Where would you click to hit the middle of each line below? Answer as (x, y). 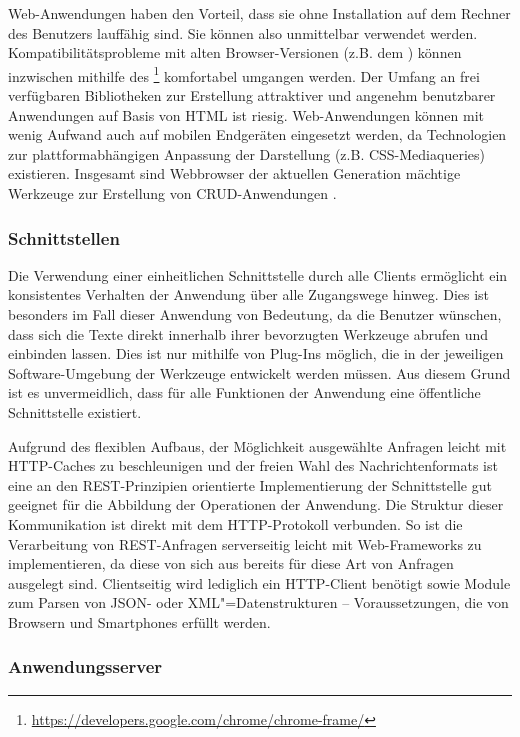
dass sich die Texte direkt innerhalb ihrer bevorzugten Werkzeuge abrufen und (248, 333)
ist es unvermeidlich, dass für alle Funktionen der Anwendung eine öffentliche (244, 392)
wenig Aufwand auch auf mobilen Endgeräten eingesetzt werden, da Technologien (257, 134)
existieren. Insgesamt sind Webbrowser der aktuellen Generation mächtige (234, 173)
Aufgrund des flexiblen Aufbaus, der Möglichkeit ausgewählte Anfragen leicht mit (257, 445)
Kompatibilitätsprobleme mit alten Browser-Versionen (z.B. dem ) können (235, 52)
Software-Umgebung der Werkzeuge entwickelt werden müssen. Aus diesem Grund (259, 372)
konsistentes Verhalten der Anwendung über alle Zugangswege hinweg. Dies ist (249, 294)
